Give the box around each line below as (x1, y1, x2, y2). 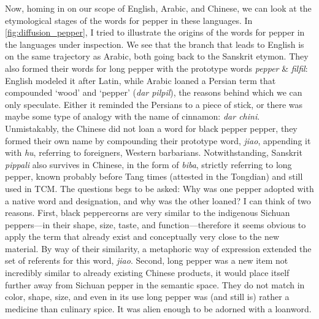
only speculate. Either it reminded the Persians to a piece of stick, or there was (5, 98, 303, 110)
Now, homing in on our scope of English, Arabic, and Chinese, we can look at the (5, 2, 312, 14)
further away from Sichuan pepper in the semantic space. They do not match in (5, 278, 305, 291)
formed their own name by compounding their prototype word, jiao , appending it (5, 134, 311, 147)
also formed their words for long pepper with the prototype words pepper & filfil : (5, 61, 308, 74)
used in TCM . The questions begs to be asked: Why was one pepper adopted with (5, 182, 314, 194)
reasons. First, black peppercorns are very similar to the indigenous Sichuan (5, 206, 290, 219)
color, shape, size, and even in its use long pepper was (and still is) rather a (5, 290, 290, 303)
